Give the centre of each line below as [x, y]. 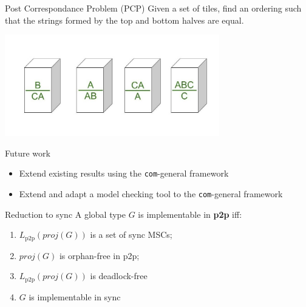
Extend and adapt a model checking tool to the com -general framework [151, 193]
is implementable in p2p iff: [190, 214]
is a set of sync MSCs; [131, 234]
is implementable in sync [75, 296]
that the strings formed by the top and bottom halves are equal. [124, 20]
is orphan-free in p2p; [99, 255]
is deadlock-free [119, 276]
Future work [28, 153]
